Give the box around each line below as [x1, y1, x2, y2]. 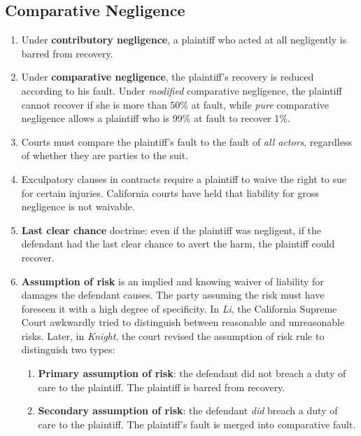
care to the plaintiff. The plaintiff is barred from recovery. [38, 379, 285, 394]
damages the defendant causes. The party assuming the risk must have [21, 287, 325, 302]
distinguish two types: [21, 342, 115, 357]
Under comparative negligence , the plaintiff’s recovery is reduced [21, 69, 314, 84]
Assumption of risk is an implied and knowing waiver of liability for [21, 273, 324, 288]
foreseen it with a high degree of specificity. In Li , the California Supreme [21, 301, 337, 315]
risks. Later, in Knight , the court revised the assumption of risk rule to [21, 328, 325, 343]
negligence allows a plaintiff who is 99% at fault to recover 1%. [21, 111, 290, 125]
